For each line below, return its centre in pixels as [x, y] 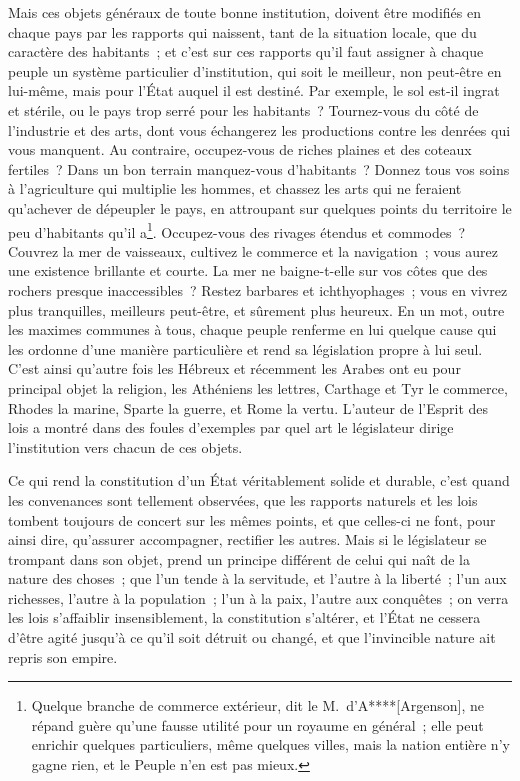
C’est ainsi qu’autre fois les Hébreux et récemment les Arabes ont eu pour [234, 368]
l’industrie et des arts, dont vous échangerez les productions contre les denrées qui [259, 129]
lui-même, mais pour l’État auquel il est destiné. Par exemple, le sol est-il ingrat [254, 90]
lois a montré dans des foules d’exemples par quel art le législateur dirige [231, 427]
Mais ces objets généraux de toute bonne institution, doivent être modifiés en [244, 12]
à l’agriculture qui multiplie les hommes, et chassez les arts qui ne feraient [235, 188]
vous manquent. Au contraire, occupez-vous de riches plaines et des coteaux [240, 149]
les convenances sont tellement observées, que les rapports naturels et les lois [243, 499]
